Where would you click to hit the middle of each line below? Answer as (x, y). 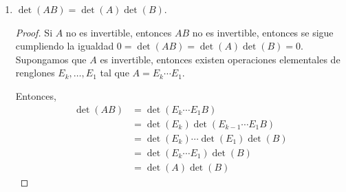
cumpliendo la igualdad (65, 46)
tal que (115, 73)
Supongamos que (51, 59)
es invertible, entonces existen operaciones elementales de (220, 59)
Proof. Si (34, 32)
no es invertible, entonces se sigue (263, 32)
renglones (35, 73)
